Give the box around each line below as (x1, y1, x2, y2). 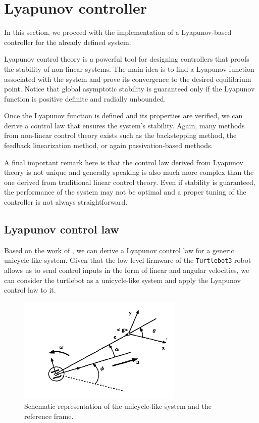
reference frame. (24, 410, 74, 421)
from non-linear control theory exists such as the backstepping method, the (4, 130, 237, 140)
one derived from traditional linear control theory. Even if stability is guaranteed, (4, 176, 255, 187)
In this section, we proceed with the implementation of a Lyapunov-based (4, 27, 232, 37)
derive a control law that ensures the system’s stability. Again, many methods (4, 120, 245, 130)
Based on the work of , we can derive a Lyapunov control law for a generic (4, 245, 234, 255)
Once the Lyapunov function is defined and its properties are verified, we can (4, 110, 243, 121)
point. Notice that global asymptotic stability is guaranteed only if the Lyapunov (4, 83, 255, 94)
